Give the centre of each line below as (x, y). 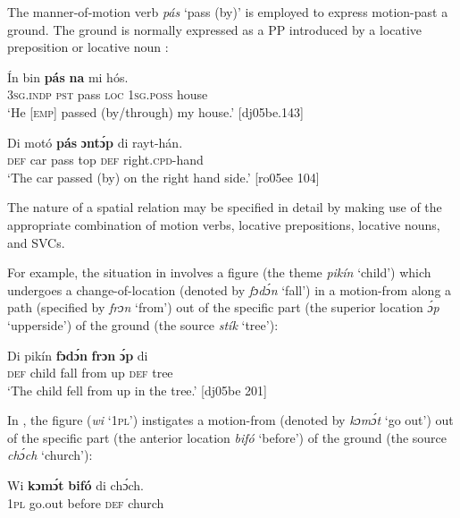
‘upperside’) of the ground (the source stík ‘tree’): (143, 324)
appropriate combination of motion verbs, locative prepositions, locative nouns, (224, 224)
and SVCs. (36, 242)
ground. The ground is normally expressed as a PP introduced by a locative (215, 29)
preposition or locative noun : (88, 47)
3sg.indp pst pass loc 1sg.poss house (108, 94)
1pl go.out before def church (86, 502)
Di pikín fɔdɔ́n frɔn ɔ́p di (78, 355)
